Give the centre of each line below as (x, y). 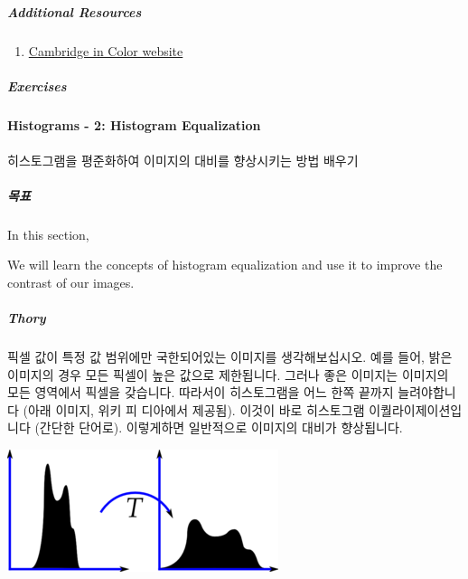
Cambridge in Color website (106, 51)
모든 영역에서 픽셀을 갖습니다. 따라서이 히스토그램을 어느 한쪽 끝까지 (201, 392)
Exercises (37, 86)
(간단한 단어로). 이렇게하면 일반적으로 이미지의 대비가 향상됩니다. (219, 427)
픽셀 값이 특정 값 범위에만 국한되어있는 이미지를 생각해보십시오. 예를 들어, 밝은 (230, 357)
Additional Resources (75, 12)
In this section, (48, 234)
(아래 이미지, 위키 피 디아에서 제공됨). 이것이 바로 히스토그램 (194, 409)
